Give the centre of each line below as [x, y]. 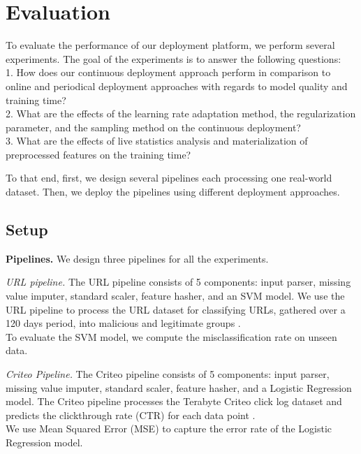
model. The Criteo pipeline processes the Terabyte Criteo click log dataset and [174, 401]
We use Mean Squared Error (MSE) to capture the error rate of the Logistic [169, 429]
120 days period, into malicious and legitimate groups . [123, 323]
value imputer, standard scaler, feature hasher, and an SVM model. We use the [175, 296]
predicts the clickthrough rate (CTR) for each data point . [131, 415]
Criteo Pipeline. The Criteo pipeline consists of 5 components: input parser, [168, 374]
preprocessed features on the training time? [98, 154]
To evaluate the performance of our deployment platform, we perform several [170, 45]
